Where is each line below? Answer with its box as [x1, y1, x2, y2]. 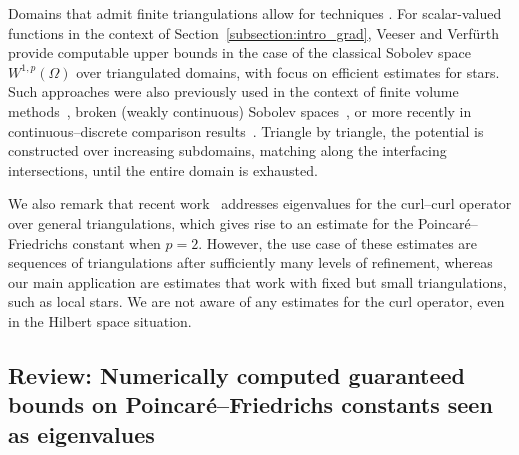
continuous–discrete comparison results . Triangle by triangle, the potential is [8, 120, 484, 141]
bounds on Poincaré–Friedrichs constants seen [8, 389, 493, 420]
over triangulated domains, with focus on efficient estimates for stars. [76, 61, 500, 82]
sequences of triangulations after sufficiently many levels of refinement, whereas [8, 252, 493, 273]
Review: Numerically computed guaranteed [8, 359, 466, 390]
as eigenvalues [8, 418, 155, 449]
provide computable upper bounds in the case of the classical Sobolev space [8, 42, 471, 63]
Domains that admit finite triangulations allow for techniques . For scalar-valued [8, 3, 502, 23]
